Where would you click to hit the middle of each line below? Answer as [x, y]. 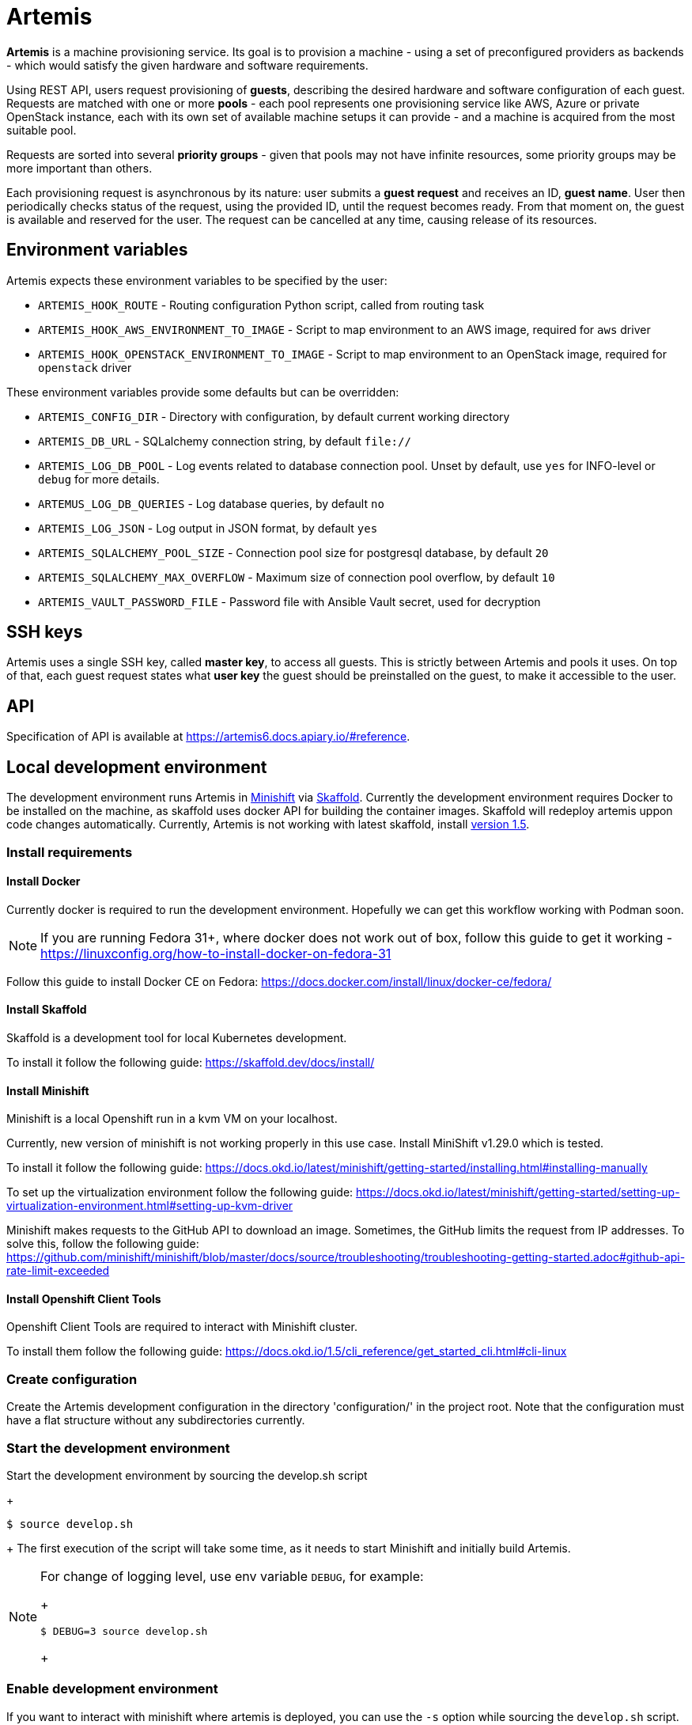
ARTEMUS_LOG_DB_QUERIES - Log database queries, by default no [211, 503]
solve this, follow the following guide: [103, 1244]
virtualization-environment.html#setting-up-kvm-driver [150, 1206]
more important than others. [79, 168]
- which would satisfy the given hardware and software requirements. [187, 65]
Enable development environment [112, 1689]
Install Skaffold [47, 1010]
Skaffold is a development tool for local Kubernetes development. [177, 1037]
